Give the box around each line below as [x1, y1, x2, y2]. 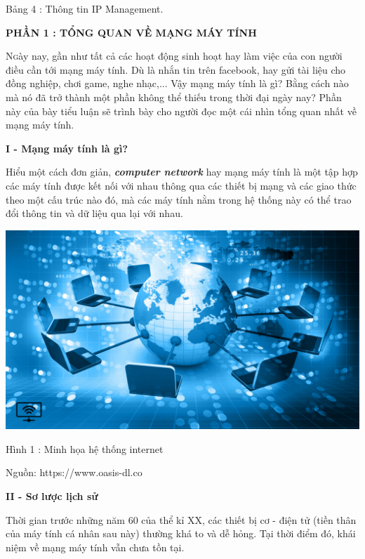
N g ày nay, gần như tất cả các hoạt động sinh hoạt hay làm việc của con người [6, 48, 343, 63]
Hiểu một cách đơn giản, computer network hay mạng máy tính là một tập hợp [6, 164, 358, 179]
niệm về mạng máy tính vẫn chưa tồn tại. [6, 539, 185, 554]
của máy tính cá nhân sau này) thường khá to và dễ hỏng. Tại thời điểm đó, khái [6, 526, 356, 541]
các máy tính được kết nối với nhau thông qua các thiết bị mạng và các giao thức [6, 178, 357, 192]
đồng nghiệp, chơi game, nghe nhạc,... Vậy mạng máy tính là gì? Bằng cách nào [6, 76, 349, 91]
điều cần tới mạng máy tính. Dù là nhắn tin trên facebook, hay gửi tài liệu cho [6, 62, 346, 77]
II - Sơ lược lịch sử [6, 489, 98, 503]
